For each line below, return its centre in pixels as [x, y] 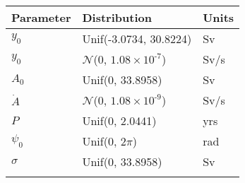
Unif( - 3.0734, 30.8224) [137, 39]
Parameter [41, 17]
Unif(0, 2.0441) [119, 120]
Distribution [117, 17]
